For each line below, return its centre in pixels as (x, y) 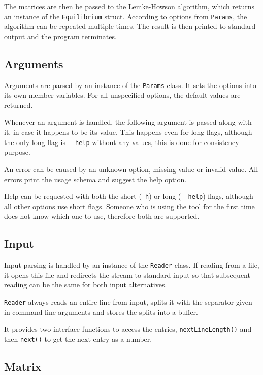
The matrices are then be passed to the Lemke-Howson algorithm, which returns (129, 6)
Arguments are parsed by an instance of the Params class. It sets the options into (130, 85)
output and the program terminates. (60, 36)
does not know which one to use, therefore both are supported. (102, 216)
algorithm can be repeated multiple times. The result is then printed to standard (130, 26)
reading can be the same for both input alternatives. (86, 285)
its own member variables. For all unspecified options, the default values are (122, 95)
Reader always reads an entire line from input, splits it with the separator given (128, 302)
